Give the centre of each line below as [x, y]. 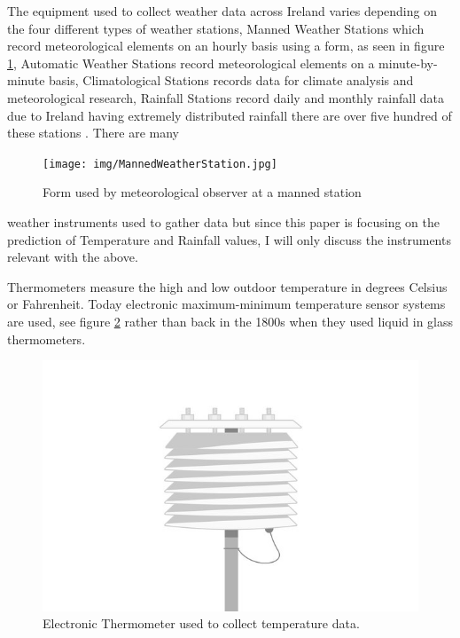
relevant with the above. [73, 257]
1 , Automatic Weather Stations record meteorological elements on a [191, 63]
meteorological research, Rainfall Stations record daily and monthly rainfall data [226, 97]
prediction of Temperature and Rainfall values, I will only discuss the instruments [229, 239]
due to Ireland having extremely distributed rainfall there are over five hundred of [230, 115]
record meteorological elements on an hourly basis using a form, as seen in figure [226, 46]
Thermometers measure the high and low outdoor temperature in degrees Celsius [227, 286]
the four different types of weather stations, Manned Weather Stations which [216, 28]
